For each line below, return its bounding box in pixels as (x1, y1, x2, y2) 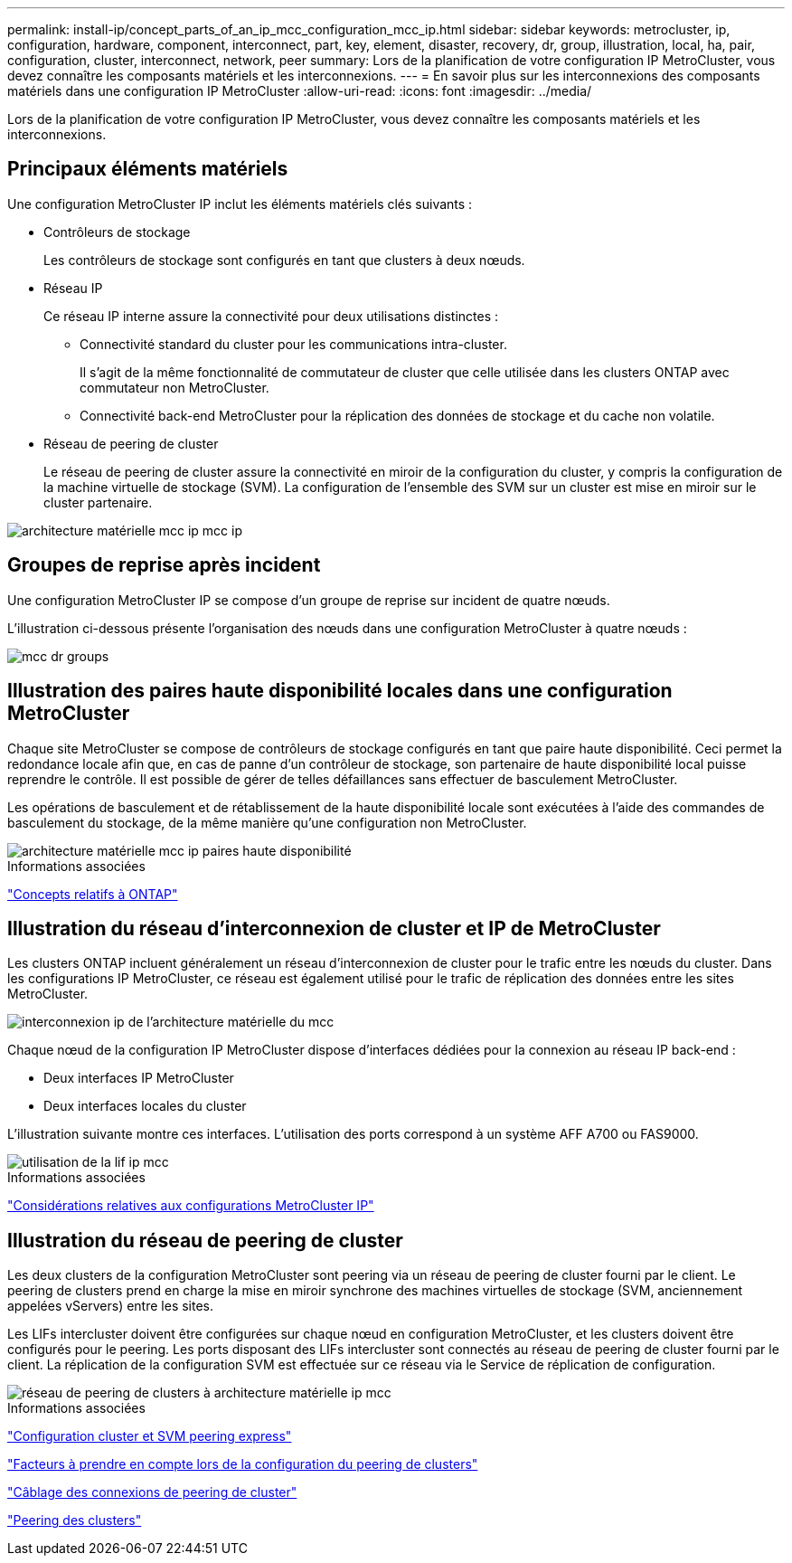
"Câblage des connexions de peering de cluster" (7, 1484, 297, 1501)
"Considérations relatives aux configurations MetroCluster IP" (7, 1198, 374, 1214)
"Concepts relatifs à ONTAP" (7, 886, 178, 902)
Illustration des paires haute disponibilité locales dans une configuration (7, 679, 673, 703)
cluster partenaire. (43, 494, 153, 510)
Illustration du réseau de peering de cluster (7, 1228, 403, 1252)
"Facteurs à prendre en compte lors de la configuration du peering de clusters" (7, 1456, 478, 1473)
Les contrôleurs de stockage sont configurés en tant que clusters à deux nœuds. (43, 251, 525, 268)
